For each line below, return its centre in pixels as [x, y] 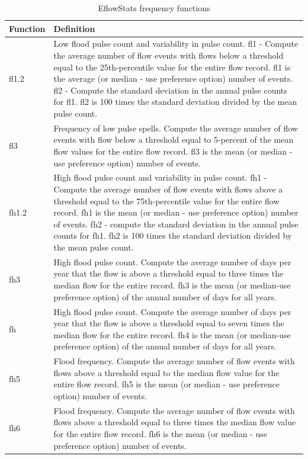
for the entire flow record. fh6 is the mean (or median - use [160, 433]
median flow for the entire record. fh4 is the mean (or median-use [172, 334]
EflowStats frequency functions [154, 8]
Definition [74, 28]
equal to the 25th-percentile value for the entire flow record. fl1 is [172, 67]
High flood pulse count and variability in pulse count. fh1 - [160, 177]
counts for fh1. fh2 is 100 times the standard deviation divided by [173, 235]
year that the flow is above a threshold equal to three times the [169, 273]
